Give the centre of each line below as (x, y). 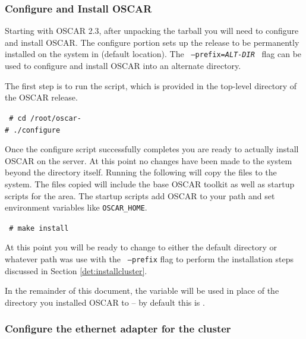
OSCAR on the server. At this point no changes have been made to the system (149, 160)
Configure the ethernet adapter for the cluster (118, 329)
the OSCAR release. (41, 97)
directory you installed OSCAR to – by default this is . (105, 302)
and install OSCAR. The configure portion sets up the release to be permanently (152, 42)
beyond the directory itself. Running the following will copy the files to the (141, 172)
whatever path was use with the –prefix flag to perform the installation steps (149, 259)
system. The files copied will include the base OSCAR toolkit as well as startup (150, 183)
